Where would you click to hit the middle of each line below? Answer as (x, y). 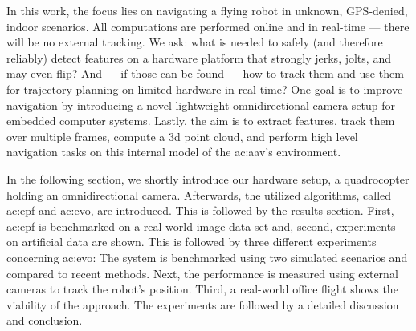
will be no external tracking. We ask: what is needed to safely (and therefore (195, 42)
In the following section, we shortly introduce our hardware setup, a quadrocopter (208, 178)
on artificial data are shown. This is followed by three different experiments (192, 242)
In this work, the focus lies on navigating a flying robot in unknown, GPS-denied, (207, 10)
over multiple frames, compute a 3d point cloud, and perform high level (182, 136)
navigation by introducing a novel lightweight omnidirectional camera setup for (201, 105)
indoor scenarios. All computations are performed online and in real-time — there (208, 26)
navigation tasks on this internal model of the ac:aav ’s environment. (174, 152)
